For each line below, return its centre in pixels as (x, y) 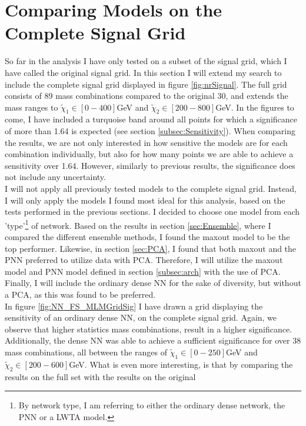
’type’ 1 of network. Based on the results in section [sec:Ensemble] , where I (138, 224)
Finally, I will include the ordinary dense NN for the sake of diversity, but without (153, 283)
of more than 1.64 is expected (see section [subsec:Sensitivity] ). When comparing (150, 131)
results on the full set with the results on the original (100, 376)
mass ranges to (31, 107)
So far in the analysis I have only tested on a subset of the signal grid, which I (146, 61)
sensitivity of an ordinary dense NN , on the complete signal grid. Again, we (141, 317)
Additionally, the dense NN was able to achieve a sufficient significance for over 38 (153, 340)
